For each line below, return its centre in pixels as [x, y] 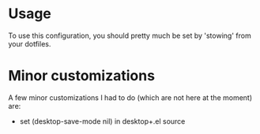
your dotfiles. [30, 43]
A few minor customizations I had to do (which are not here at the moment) [130, 97]
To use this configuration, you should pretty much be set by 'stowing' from [130, 35]
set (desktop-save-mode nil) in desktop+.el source [102, 121]
